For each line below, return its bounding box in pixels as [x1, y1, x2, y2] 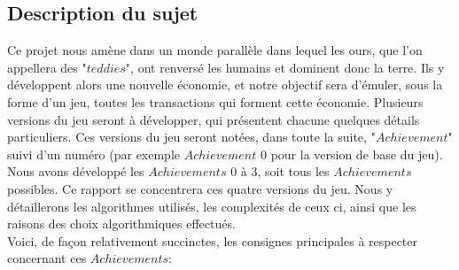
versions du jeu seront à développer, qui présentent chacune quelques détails [7, 110, 420, 128]
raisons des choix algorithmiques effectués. [7, 214, 236, 233]
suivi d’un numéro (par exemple [7, 144, 181, 163]
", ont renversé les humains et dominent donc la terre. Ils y [125, 58, 445, 76]
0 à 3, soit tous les [230, 162, 330, 181]
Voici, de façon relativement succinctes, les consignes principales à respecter [7, 231, 418, 250]
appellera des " [7, 58, 87, 76]
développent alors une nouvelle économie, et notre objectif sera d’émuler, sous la [7, 75, 443, 94]
